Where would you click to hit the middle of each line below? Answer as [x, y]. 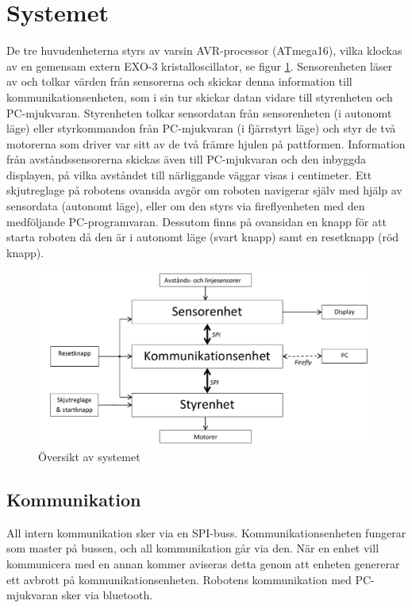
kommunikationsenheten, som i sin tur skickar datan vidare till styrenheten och [200, 96]
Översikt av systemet [89, 457]
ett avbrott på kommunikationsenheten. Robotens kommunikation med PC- [191, 579]
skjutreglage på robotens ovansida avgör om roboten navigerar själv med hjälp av [204, 190]
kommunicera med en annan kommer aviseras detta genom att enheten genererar [203, 564]
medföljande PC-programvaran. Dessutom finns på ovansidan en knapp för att [196, 221]
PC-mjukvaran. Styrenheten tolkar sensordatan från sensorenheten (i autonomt [199, 112]
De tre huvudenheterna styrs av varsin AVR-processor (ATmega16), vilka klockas [204, 50]
